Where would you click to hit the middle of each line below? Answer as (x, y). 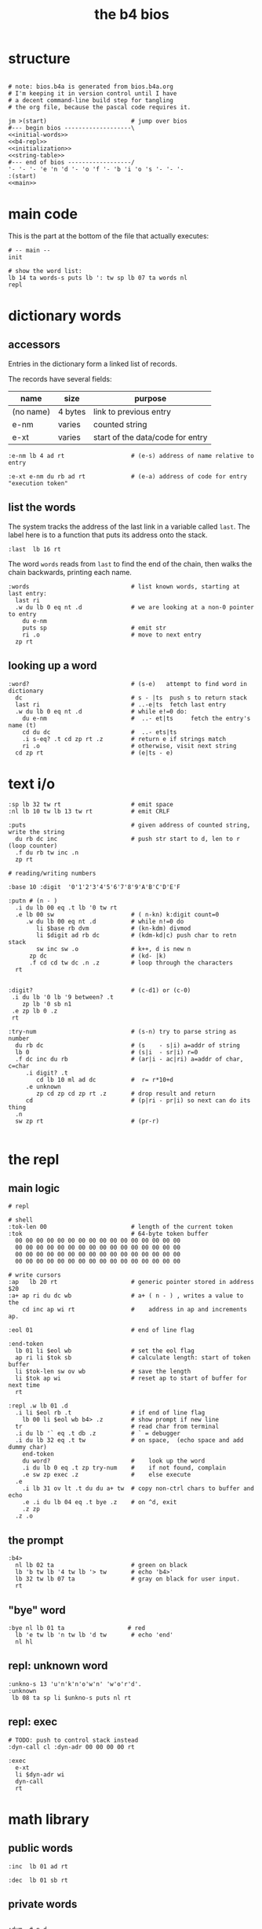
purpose (151, 398)
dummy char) (27, 1448)
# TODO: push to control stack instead (73, 1740)
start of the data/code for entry (150, 437)
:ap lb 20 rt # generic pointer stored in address (131, 1282)
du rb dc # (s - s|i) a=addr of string (128, 1046)
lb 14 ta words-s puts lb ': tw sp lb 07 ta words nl (98, 278)
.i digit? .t (47, 1073)
